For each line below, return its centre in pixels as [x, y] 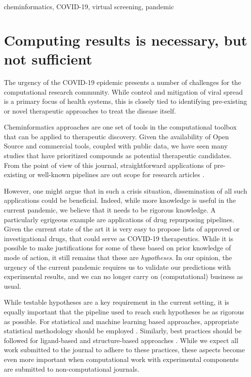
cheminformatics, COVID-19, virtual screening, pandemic [89, 6]
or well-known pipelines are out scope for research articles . [117, 174]
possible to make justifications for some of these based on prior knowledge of [118, 248]
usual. [13, 286]
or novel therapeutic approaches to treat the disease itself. [90, 110]
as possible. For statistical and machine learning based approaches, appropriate [121, 321]
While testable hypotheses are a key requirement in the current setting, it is [117, 302]
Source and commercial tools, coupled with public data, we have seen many [116, 146]
